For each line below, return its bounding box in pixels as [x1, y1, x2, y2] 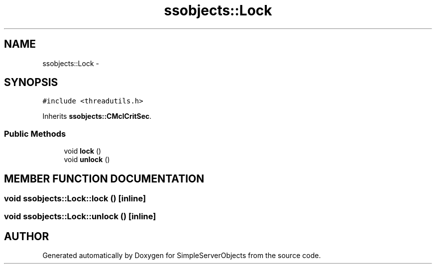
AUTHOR [4, 230, 49, 243]
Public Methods [4, 128, 66, 139]
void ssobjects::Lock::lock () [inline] [4, 193, 146, 204]
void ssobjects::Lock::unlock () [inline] [4, 211, 156, 222]
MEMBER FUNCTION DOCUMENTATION [4, 172, 205, 185]
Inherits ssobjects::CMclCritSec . [42, 112, 152, 121]
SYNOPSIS [4, 76, 58, 89]
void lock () [64, 147, 102, 156]
